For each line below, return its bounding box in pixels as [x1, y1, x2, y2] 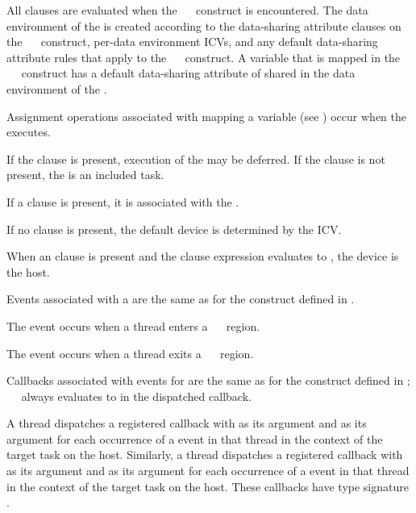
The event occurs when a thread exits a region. [6, 344, 254, 361]
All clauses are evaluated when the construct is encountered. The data [6, 2, 368, 18]
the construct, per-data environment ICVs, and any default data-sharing [6, 33, 378, 50]
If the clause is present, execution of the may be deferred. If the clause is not [6, 150, 385, 167]
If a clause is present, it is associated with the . [6, 193, 239, 210]
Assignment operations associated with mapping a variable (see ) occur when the [6, 107, 406, 124]
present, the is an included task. [6, 166, 164, 183]
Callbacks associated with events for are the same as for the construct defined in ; [6, 372, 410, 389]
